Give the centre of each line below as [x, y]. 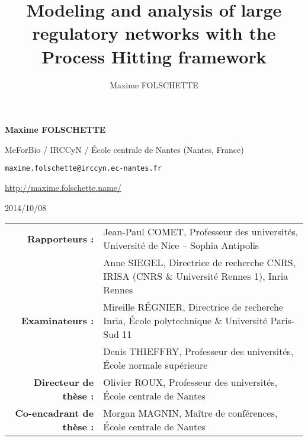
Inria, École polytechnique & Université [185, 321]
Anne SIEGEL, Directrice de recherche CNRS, [200, 263]
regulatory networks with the [154, 33]
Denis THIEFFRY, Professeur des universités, [198, 351]
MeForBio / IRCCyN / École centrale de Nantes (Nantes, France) [124, 149]
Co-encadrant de [54, 413]
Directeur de [64, 382]
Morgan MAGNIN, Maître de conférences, [190, 413]
